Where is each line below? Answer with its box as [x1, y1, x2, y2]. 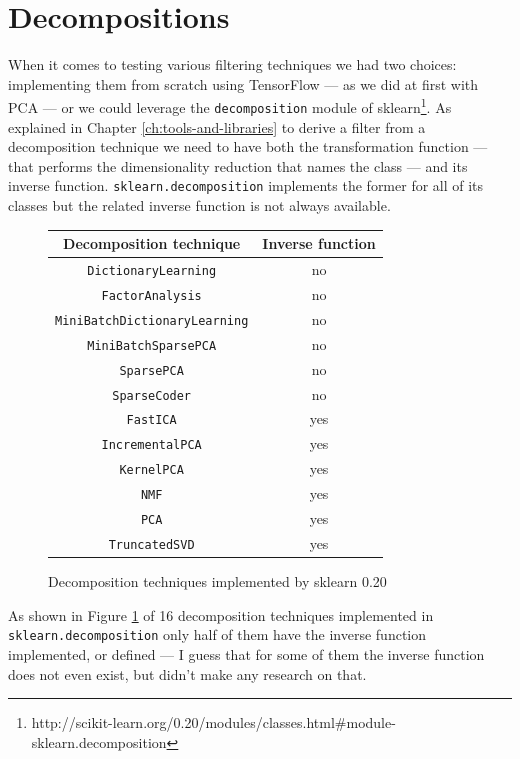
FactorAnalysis [101, 288, 202, 303]
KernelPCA [119, 463, 184, 478]
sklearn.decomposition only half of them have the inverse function [8, 624, 427, 645]
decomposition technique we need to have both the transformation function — [8, 136, 488, 157]
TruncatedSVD [108, 537, 195, 552]
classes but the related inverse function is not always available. [8, 195, 391, 216]
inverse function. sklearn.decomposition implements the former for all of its [8, 175, 484, 196]
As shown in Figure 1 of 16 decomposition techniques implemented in [8, 604, 434, 625]
